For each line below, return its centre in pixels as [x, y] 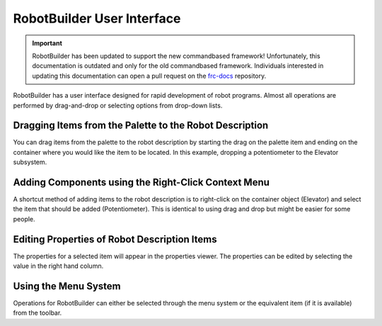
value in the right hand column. [58, 266]
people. [24, 219]
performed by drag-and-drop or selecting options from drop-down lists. [118, 105]
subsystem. [30, 162]
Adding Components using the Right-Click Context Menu [141, 182]
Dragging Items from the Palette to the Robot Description [141, 126]
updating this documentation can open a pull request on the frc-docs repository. [149, 76]
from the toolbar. [37, 313]
